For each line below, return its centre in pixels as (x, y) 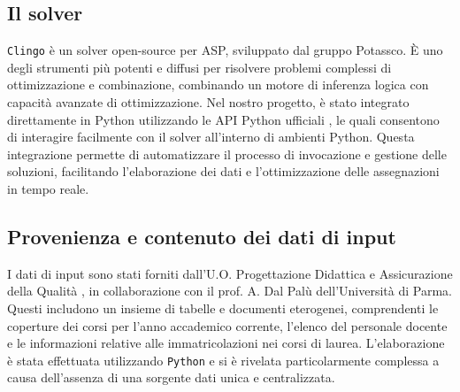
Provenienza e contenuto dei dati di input (202, 236)
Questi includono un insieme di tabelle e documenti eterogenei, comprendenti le (223, 308)
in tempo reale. (48, 189)
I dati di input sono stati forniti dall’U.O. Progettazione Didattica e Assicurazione (230, 273)
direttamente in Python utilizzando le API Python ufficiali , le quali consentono (223, 119)
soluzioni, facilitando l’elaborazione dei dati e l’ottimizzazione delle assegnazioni (223, 171)
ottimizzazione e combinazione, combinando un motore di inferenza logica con (218, 85)
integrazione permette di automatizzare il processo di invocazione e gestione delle (227, 154)
